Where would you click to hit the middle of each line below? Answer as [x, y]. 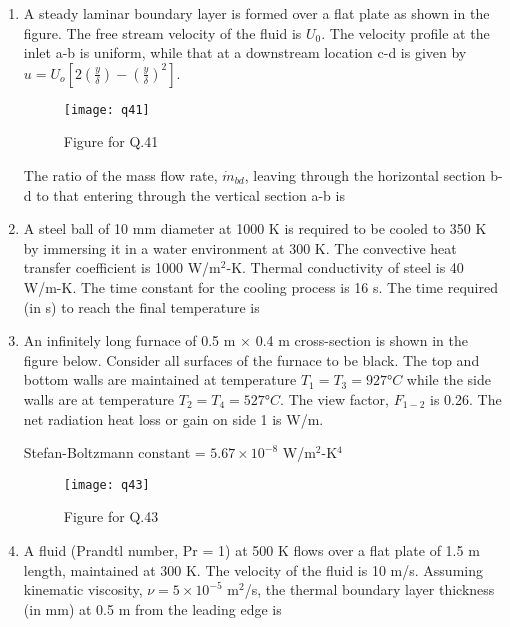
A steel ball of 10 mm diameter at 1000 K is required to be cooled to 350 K [255, 228]
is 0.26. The [466, 398]
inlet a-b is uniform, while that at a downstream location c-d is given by [245, 52]
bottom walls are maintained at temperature [160, 379]
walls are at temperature [99, 398]
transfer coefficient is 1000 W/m [122, 267]
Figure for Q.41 [111, 141]
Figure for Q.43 [111, 516]
